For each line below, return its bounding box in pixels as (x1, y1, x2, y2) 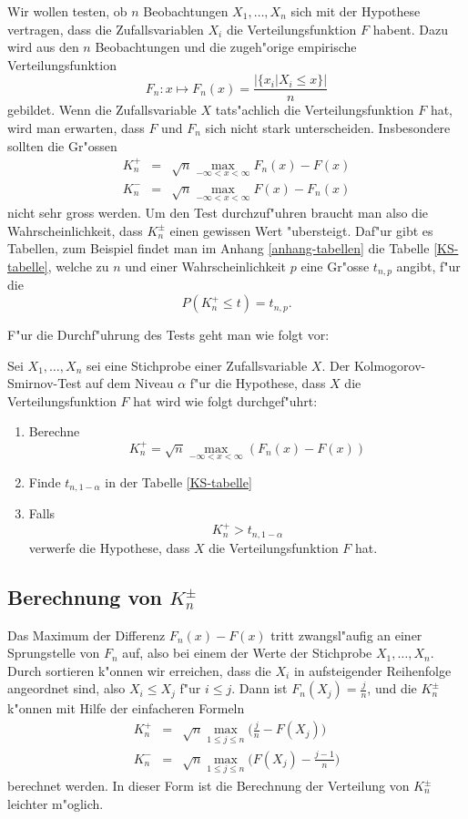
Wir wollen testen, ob (7, 2, 127, 20)
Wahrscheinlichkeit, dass (7, 220, 143, 240)
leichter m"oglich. (7, 793, 104, 813)
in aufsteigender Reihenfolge (293, 660, 452, 680)
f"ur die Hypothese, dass (189, 374, 326, 393)
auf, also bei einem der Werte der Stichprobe (122, 643, 372, 662)
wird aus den (7, 37, 79, 56)
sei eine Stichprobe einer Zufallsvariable (86, 355, 308, 374)
